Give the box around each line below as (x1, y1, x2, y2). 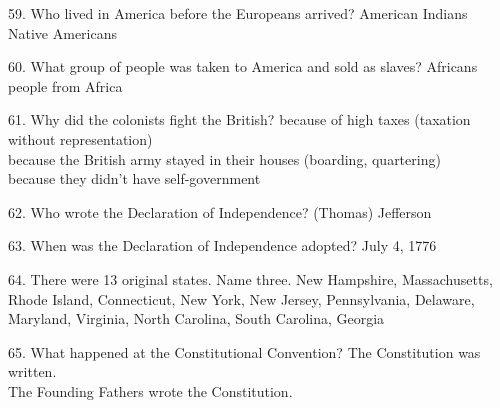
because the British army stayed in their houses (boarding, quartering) (8, 148, 441, 169)
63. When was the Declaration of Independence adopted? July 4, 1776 (8, 235, 437, 256)
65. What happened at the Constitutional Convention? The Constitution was (8, 341, 481, 362)
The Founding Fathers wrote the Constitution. (8, 380, 293, 401)
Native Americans (8, 22, 117, 43)
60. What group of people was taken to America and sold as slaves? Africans (8, 56, 478, 77)
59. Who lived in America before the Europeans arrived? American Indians (8, 3, 468, 23)
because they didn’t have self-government (8, 168, 261, 189)
